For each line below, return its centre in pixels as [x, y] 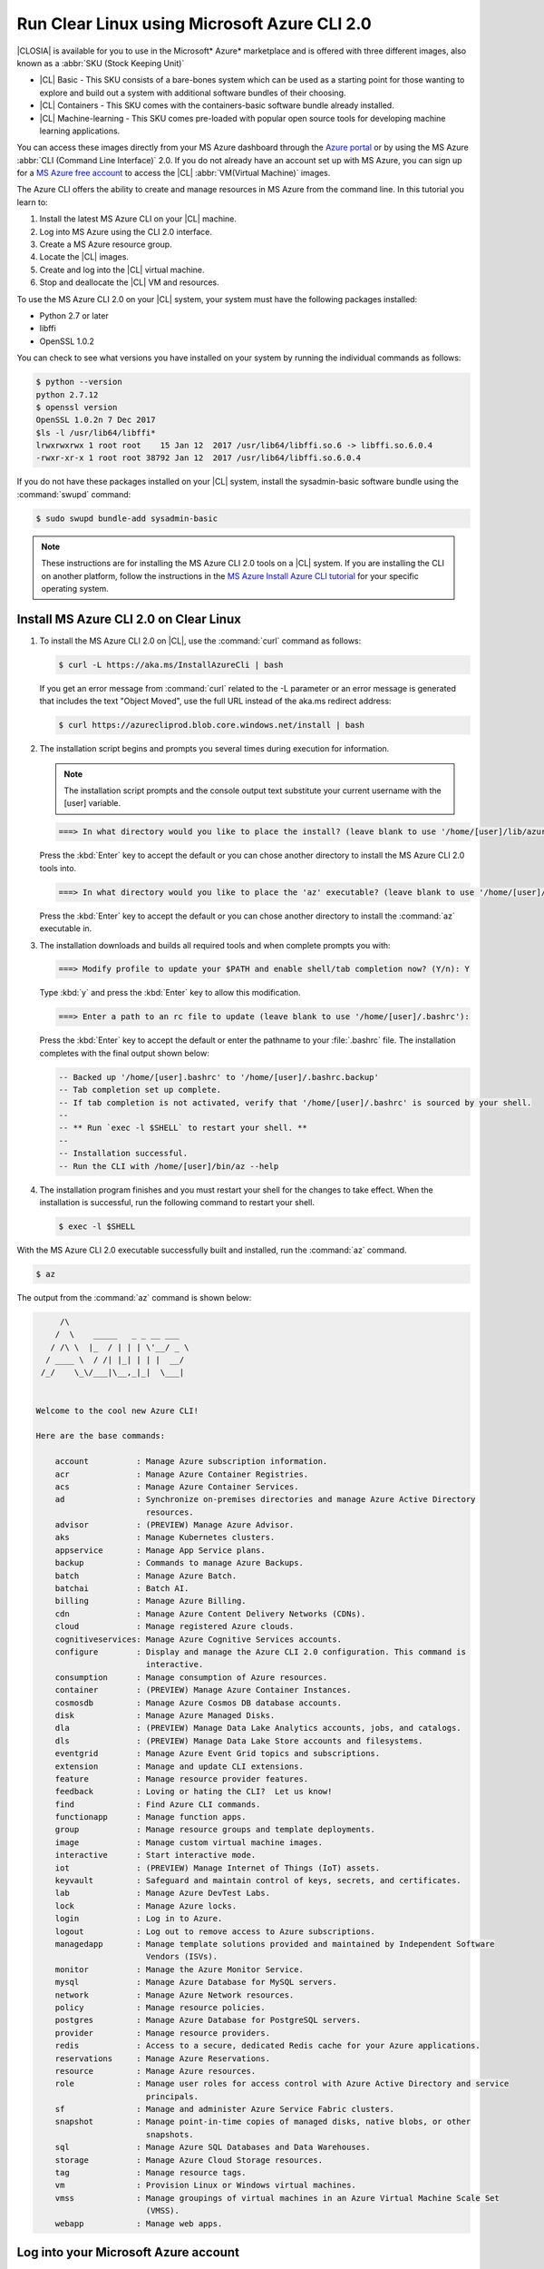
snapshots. [170, 2134]
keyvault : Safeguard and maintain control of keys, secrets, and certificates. [258, 1881]
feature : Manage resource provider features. [182, 1778]
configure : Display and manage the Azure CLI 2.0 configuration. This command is [261, 1652]
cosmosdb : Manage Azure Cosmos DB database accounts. [199, 1703]
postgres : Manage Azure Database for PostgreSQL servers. [208, 2020]
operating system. [75, 588]
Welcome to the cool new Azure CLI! [117, 1410]
